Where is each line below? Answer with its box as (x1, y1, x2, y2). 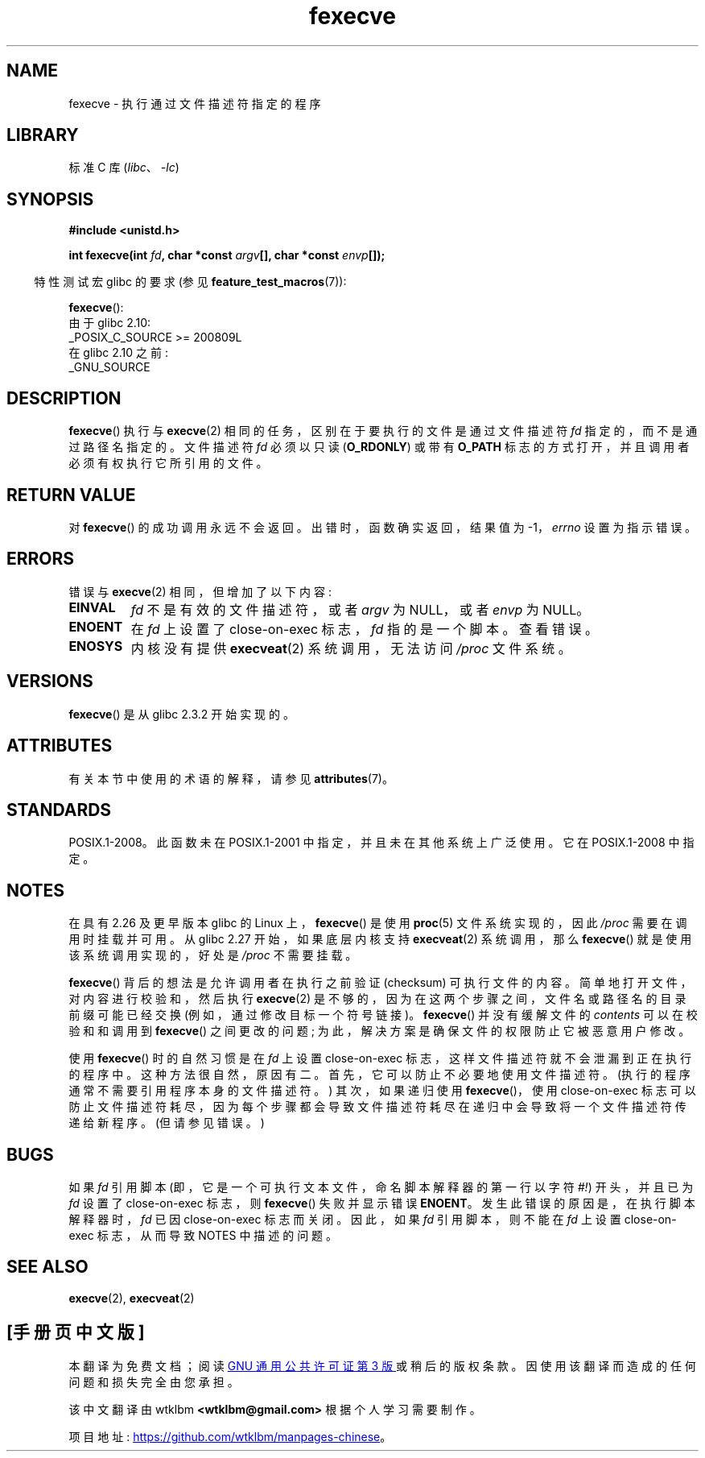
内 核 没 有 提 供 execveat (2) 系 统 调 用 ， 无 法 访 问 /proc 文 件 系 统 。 (130, 640, 571, 657)
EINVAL (68, 599, 116, 615)
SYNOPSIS (6, 188, 94, 209)
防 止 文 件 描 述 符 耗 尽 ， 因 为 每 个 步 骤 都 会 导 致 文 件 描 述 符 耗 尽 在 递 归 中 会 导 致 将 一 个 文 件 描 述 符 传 (68, 1100, 686, 1114)
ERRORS (6, 549, 75, 570)
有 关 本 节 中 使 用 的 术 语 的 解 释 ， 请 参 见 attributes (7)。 (68, 771, 394, 785)
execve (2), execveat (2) (68, 1290, 195, 1305)
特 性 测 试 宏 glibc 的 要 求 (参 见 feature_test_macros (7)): (34, 275, 347, 289)
